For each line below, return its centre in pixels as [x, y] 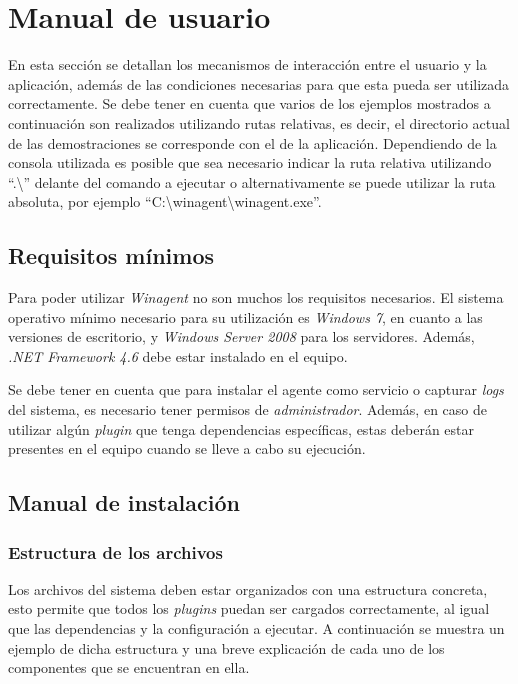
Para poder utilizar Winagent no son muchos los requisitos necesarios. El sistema [256, 297]
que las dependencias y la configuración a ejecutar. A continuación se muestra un [256, 628]
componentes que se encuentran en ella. [129, 667]
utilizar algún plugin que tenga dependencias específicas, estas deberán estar [241, 428]
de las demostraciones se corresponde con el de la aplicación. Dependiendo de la [252, 142]
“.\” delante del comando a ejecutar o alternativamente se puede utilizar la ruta [252, 181]
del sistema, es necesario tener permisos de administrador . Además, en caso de [247, 409]
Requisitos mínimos [111, 255]
